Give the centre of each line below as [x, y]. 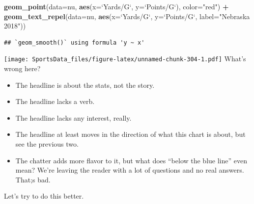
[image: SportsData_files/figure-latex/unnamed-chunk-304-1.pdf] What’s [125, 59]
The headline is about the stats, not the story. [85, 85]
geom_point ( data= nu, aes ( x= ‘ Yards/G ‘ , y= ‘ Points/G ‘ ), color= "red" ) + [116, 6]
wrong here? [22, 68]
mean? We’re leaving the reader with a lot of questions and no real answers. [130, 170]
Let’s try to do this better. [44, 196]
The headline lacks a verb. [55, 101]
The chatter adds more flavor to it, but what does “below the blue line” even [131, 160]
